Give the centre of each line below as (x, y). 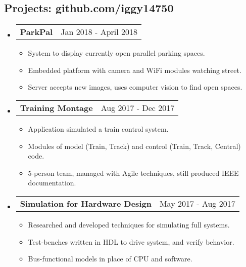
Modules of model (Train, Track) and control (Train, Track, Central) (134, 146)
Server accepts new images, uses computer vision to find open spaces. (135, 87)
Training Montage (56, 107)
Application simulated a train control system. (98, 128)
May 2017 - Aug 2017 (197, 203)
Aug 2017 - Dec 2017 (138, 107)
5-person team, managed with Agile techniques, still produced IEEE (133, 173)
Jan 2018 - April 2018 (99, 32)
